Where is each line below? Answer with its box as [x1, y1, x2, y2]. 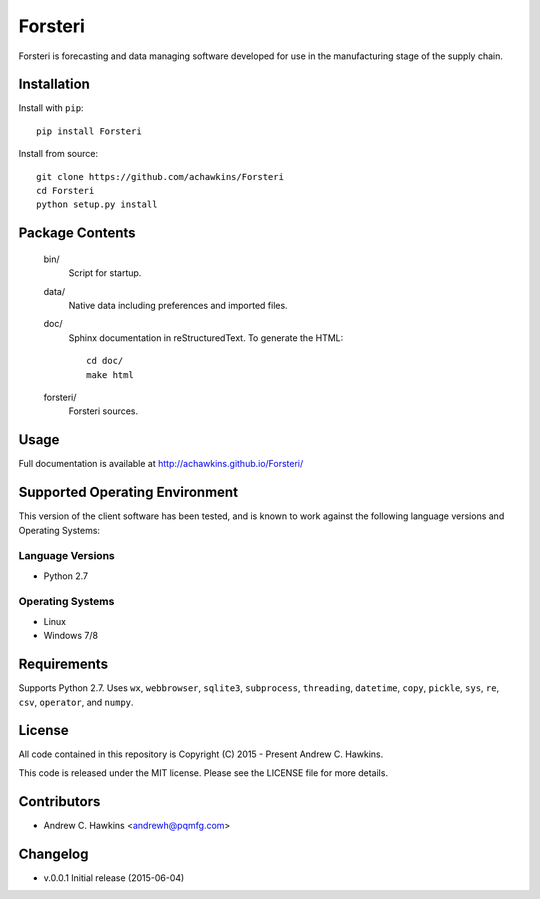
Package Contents [18, 225, 136, 242]
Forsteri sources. [68, 405, 139, 417]
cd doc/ [86, 355, 124, 367]
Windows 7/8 [43, 630, 99, 642]
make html [86, 369, 134, 380]
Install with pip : [18, 102, 84, 114]
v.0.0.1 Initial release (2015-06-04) [43, 871, 185, 884]
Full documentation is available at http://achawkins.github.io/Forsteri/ [18, 458, 304, 470]
